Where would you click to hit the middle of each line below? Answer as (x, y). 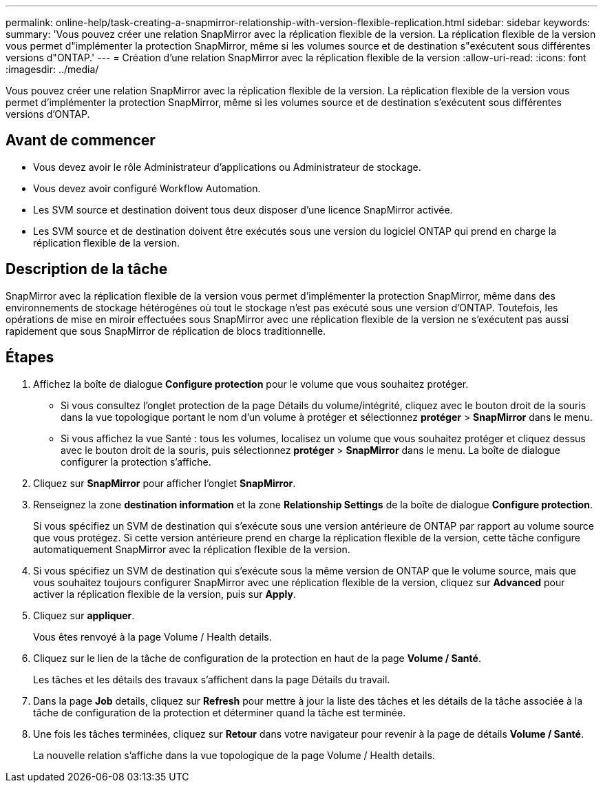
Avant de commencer (81, 141)
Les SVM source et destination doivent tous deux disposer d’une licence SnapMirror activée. (243, 209)
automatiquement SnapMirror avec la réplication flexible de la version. (192, 549)
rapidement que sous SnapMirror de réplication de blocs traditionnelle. (166, 331)
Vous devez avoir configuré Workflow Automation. (147, 188)
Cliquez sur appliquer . (84, 615)
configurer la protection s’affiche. (136, 462)
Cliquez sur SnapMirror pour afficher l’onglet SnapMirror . (165, 483)
